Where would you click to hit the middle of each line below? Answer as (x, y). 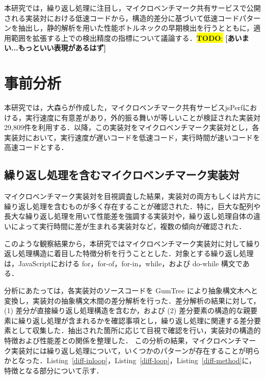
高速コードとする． (36, 147)
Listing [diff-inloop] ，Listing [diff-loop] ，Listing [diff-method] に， (151, 360)
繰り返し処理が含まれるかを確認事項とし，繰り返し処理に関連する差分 (136, 320)
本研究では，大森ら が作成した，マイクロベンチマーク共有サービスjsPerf (124, 107)
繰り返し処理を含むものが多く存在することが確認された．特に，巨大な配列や (132, 206)
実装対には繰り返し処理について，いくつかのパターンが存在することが (128, 350)
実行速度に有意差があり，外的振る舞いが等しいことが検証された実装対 (143, 117)
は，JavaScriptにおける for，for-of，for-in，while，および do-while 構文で (123, 263)
